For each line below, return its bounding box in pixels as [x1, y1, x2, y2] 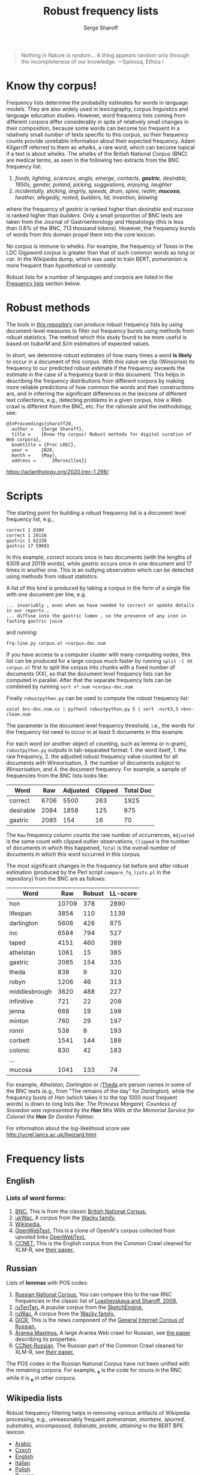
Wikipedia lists [6, 1393, 63, 1403]
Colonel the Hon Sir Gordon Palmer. [6, 1113, 95, 1120]
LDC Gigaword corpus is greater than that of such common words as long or [6, 248, 196, 256]
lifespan [9, 909, 32, 917]
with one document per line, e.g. [6, 591, 86, 598]
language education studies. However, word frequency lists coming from [6, 111, 186, 119]
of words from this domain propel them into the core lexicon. [6, 230, 156, 238]
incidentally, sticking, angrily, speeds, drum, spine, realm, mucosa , [14, 187, 181, 194]
